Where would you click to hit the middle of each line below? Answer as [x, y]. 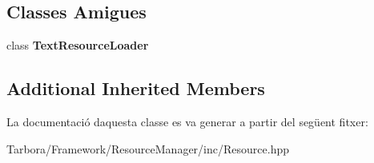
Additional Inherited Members [136, 88]
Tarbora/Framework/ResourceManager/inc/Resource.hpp [148, 148]
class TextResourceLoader [78, 45]
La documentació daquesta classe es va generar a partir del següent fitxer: [187, 121]
